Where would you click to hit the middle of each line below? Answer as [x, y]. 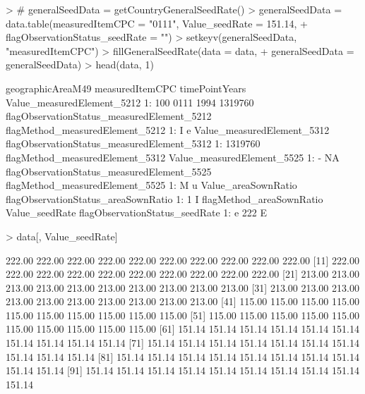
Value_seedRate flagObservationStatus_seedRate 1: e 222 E [136, 213]
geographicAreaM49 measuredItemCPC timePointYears [126, 88]
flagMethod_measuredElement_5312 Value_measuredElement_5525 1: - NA [173, 157]
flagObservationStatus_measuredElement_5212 [109, 116]
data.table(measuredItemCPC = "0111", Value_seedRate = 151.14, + [157, 23]
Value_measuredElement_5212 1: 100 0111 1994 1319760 [130, 102]
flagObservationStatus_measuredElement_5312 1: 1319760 [133, 143]
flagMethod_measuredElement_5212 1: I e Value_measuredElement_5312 [168, 129]
